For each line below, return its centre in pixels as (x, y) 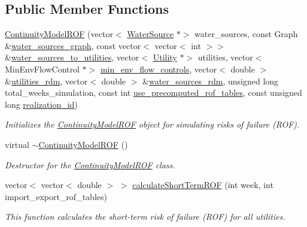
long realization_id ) (41, 104)
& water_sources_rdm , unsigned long (211, 81)
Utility (165, 57)
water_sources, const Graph (246, 34)
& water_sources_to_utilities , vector (72, 57)
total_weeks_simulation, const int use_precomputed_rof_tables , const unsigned (153, 93)
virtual (17, 144)
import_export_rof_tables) (56, 196)
